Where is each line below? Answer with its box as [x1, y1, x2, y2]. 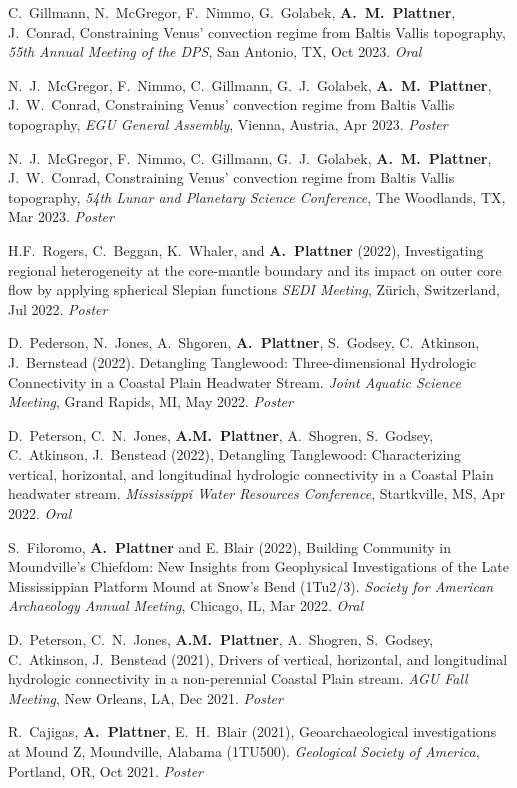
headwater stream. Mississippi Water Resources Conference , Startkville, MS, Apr [8, 483, 506, 504]
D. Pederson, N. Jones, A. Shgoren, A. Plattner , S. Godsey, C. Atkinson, [8, 332, 480, 353]
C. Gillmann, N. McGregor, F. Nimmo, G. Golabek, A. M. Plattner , [8, 2, 456, 22]
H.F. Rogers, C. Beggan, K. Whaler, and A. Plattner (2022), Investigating [8, 239, 484, 260]
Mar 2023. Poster [8, 206, 114, 227]
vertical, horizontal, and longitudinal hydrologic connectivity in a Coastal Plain [8, 463, 494, 484]
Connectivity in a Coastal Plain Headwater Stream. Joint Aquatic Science [8, 371, 462, 392]
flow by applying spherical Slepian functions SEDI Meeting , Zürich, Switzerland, [8, 279, 500, 300]
